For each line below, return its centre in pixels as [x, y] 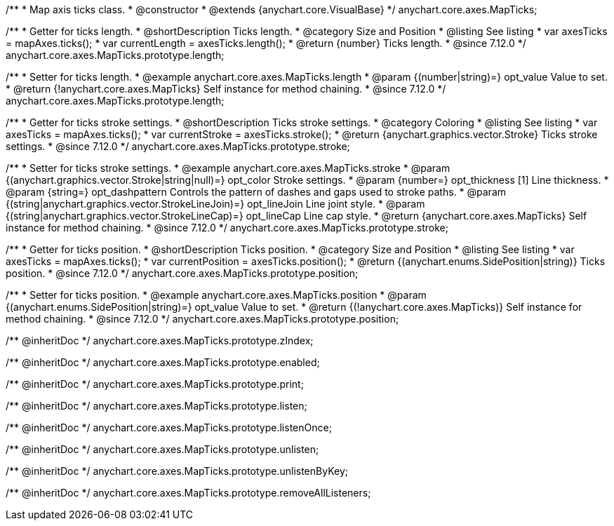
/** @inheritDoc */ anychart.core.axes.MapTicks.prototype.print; [155, 384]
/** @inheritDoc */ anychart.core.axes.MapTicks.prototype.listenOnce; [169, 427]
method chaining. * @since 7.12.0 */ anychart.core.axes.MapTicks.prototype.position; [202, 319]
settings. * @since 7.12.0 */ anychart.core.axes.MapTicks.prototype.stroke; [178, 146]
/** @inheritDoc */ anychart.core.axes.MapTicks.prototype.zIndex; [160, 340]
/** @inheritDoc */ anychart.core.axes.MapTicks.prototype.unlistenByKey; [177, 471]
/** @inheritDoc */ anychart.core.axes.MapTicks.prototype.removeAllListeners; [188, 493]
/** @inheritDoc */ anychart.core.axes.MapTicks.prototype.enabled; [163, 362]
